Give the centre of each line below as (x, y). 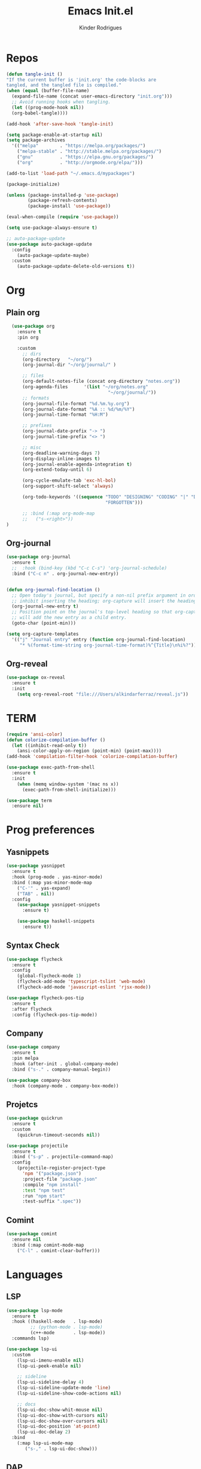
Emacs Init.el (100, 11)
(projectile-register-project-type (61, 1168)
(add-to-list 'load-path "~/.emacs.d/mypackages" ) (71, 173)
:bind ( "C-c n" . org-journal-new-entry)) (65, 573)
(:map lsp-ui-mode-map (45, 1443)
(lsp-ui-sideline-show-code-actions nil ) (69, 1394)
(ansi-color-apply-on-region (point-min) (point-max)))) (89, 751)
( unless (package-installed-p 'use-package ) (63, 195)
